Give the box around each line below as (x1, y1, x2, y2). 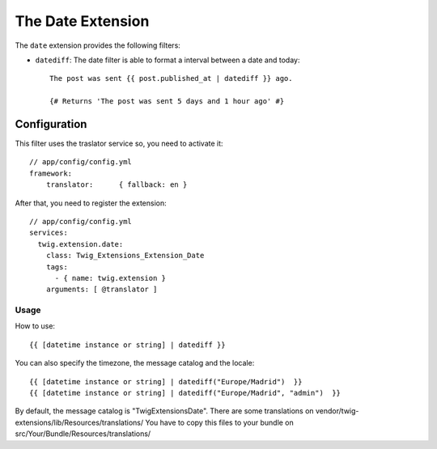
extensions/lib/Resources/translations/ (15, 417, 144, 427)
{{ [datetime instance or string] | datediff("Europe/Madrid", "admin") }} (29, 388, 342, 398)
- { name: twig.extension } (54, 273, 166, 282)
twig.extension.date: (37, 239, 124, 248)
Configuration (15, 117, 87, 131)
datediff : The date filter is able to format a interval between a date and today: (35, 55, 300, 65)
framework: (29, 168, 73, 178)
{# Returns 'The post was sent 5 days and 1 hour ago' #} (49, 97, 285, 106)
